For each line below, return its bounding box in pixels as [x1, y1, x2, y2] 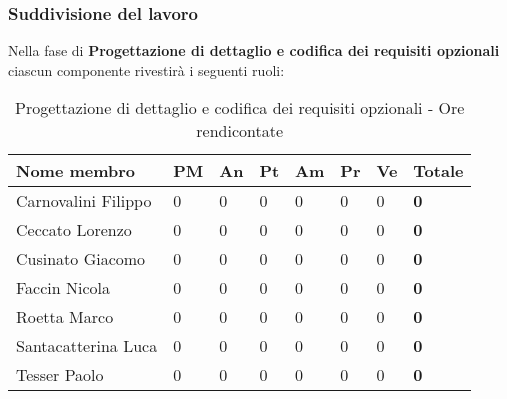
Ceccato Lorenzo [16, 218, 132, 242]
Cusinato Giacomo [16, 247, 146, 271]
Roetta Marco [16, 305, 114, 329]
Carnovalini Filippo [16, 189, 152, 213]
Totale [413, 159, 464, 183]
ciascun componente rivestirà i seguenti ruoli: [8, 59, 285, 80]
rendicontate [196, 119, 284, 143]
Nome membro [16, 159, 136, 183]
